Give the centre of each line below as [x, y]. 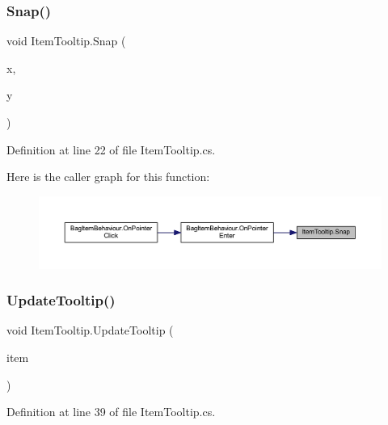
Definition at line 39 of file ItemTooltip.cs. [111, 412]
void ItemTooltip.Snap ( [66, 41]
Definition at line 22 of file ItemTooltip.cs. [111, 149]
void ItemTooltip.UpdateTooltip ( [90, 330]
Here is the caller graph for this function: [108, 177]
